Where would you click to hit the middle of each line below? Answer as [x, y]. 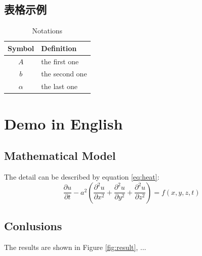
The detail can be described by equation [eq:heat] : [82, 177]
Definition [59, 48]
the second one [64, 74]
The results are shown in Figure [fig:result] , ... [75, 247]
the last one [59, 86]
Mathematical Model [60, 156]
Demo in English [64, 123]
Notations [47, 31]
